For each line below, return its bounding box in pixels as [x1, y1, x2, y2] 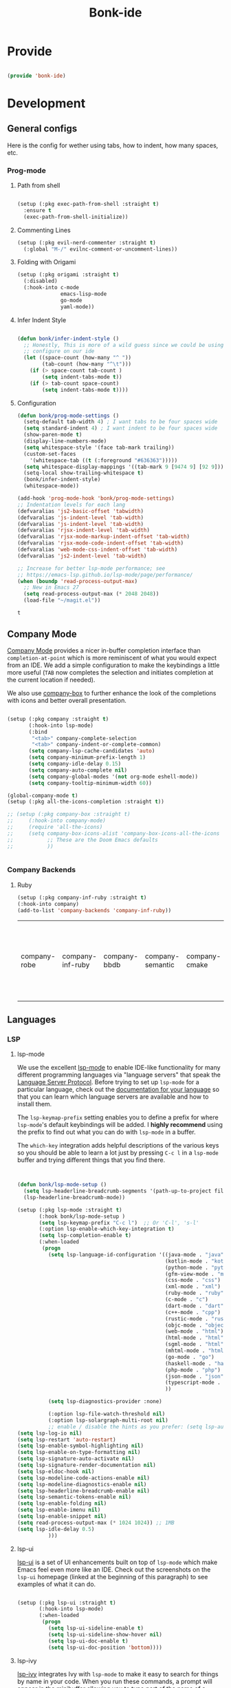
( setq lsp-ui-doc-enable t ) [47, 1637, 129, 1645]
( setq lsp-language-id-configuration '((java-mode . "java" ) [47, 1251, 227, 1258]
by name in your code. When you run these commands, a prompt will [16, 1677, 213, 1685]
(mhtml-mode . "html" [164, 1347, 227, 1354]
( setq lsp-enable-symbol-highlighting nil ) [16, 1442, 144, 1450]
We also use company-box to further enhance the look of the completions [7, 688, 217, 697]
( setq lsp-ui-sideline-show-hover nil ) [47, 1631, 163, 1638]
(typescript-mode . [164, 1379, 221, 1386]
